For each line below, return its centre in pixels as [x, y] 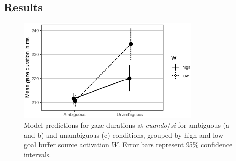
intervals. [38, 154]
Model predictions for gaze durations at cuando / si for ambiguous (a [127, 125]
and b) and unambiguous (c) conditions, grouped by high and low [123, 135]
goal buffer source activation [67, 144]
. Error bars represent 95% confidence [175, 144]
